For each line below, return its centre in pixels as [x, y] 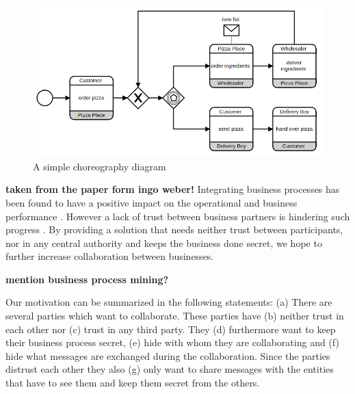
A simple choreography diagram [100, 166]
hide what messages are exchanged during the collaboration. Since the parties [168, 355]
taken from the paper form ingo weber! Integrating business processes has [173, 189]
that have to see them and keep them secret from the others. [133, 383]
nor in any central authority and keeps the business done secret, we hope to [164, 242]
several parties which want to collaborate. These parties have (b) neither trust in [175, 316]
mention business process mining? [87, 279]
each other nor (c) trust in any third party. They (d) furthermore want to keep [171, 329]
